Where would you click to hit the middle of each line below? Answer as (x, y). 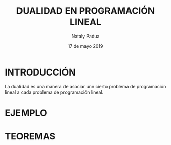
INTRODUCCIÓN (40, 72)
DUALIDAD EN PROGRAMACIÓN (85, 11)
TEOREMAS (30, 137)
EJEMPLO (26, 113)
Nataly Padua (85, 36)
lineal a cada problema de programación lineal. (54, 92)
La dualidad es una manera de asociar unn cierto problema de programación (85, 86)
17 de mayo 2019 (85, 46)
